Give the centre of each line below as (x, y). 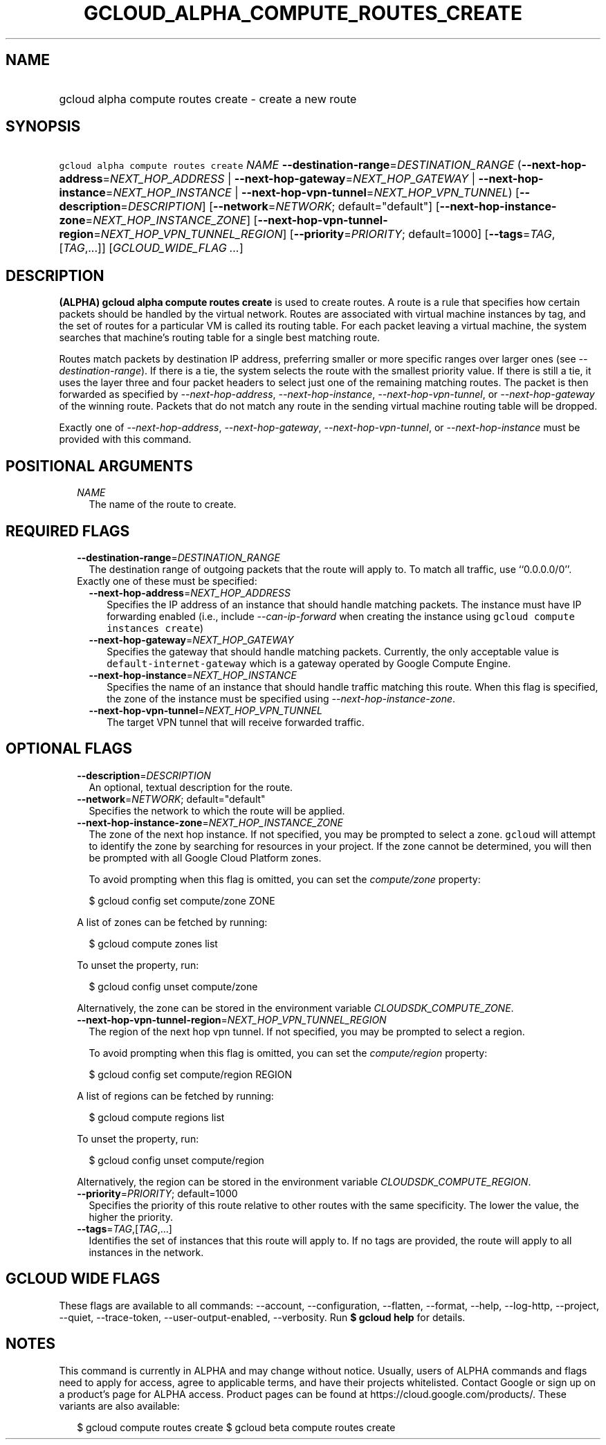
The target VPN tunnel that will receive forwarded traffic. (236, 722)
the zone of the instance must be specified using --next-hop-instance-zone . (281, 698)
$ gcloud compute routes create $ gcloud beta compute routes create (236, 1427)
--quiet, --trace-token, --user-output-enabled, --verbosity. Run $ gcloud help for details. (262, 1317)
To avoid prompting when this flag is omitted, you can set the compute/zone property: (285, 879)
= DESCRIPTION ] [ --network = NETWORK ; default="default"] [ (280, 207)
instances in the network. (146, 1252)
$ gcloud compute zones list (153, 943)
